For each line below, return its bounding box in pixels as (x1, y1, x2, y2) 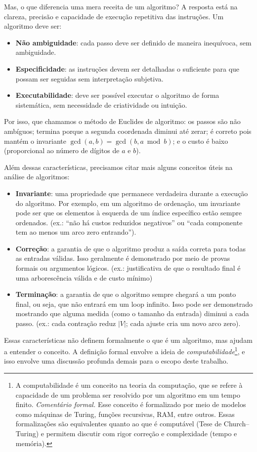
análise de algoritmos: (4, 171, 70, 182)
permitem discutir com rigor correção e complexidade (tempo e (46, 428, 237, 439)
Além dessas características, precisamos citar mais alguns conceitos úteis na (4, 162, 233, 172)
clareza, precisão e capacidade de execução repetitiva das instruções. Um (4, 11, 224, 21)
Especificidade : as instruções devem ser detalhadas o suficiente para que (15, 63, 240, 74)
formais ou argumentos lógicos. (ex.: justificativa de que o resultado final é (15, 263, 241, 273)
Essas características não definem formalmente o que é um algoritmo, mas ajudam (4, 334, 253, 345)
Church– (223, 418, 250, 429)
